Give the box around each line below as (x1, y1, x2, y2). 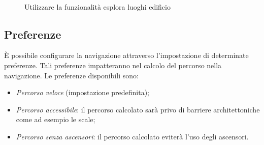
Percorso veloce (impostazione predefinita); (16, 87, 149, 98)
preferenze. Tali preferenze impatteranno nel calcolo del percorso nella (4, 60, 222, 70)
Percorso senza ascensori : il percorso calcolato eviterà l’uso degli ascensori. (16, 131, 249, 141)
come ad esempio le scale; (16, 114, 95, 125)
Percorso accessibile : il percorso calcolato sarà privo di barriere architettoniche (16, 104, 260, 114)
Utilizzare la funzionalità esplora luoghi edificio (24, 1, 171, 12)
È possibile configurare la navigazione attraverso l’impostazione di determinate (4, 50, 249, 61)
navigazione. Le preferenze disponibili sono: (4, 70, 139, 80)
